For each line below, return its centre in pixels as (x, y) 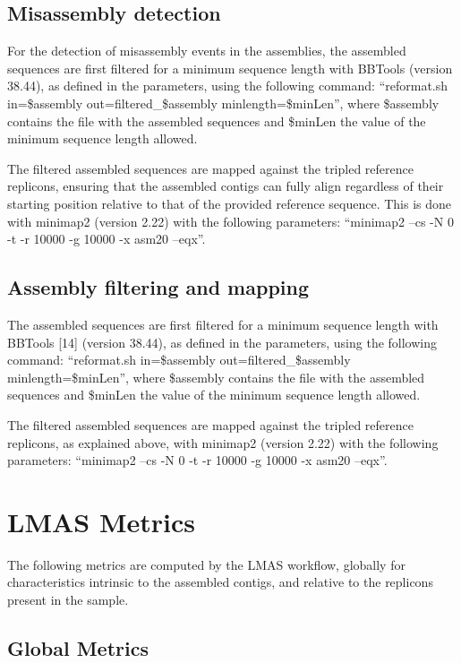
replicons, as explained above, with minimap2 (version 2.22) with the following (223, 442)
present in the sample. (68, 599)
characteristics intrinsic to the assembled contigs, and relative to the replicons (220, 582)
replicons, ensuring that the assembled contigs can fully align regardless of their (226, 186)
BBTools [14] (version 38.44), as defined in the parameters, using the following (222, 342)
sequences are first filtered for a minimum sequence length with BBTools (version (230, 68)
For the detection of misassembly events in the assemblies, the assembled (207, 51)
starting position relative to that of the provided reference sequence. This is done (230, 203)
